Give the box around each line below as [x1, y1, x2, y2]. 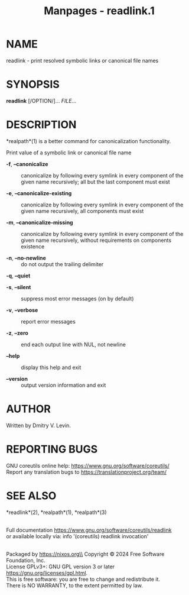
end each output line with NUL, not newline [21, 341, 126, 348]
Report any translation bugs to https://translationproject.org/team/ [6, 468, 167, 476]
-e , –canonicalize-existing [6, 189, 72, 196]
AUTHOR [6, 402, 51, 415]
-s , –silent [6, 283, 31, 290]
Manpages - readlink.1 [44, 4, 155, 18]
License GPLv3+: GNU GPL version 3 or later [6, 563, 115, 570]
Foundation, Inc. [6, 557, 45, 564]
